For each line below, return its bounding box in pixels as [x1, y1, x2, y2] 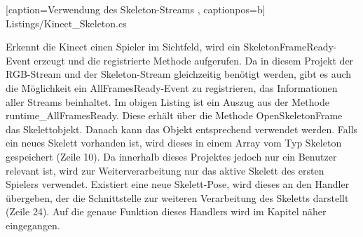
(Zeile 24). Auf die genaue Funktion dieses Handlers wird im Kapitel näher [6, 204, 327, 219]
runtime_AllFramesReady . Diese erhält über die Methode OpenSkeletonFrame [6, 108, 343, 123]
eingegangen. [6, 217, 60, 232]
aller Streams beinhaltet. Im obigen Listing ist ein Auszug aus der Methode [6, 94, 329, 109]
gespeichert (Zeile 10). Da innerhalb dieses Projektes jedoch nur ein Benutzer [6, 149, 337, 163]
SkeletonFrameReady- [243, 39, 337, 54]
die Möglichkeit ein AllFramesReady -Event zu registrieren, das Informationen [6, 80, 338, 95]
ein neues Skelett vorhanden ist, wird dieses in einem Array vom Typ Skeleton [6, 135, 342, 150]
